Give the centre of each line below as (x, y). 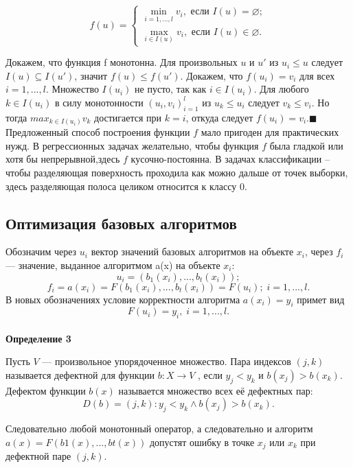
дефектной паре (38, 456)
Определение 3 (38, 338)
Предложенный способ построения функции (98, 132)
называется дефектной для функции (80, 374)
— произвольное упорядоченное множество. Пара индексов (167, 361)
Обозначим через (41, 251)
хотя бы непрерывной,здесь (63, 159)
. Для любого (281, 89)
